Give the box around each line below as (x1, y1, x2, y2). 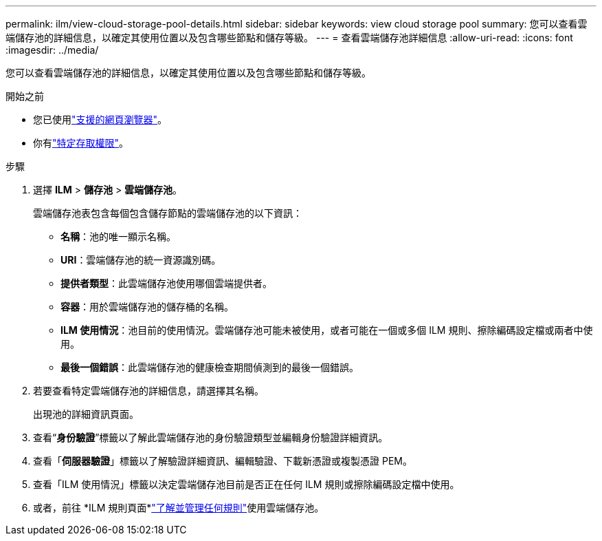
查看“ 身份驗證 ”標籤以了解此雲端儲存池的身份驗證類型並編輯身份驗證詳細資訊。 (33, 432, 388, 443)
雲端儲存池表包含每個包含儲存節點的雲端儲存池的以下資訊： (33, 207, 302, 219)
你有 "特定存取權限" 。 (33, 137, 129, 149)
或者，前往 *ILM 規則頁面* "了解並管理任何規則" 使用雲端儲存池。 (33, 502, 324, 513)
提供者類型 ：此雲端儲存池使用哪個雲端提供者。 (60, 277, 272, 289)
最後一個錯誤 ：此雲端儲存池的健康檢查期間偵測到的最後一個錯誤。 (60, 361, 359, 373)
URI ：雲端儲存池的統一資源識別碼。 (60, 254, 221, 266)
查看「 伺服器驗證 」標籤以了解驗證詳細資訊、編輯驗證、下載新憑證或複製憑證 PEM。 (33, 455, 412, 467)
